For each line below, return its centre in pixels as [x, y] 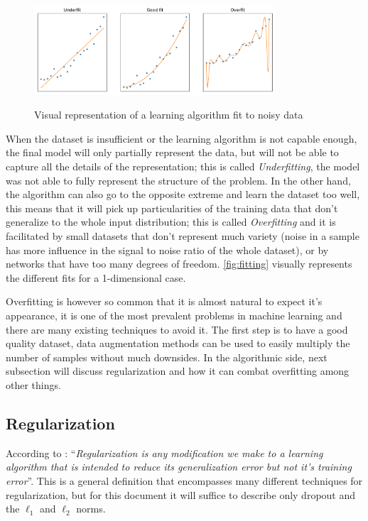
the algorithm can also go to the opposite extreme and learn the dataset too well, [183, 194]
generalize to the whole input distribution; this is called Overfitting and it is [171, 222]
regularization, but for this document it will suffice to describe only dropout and [181, 494]
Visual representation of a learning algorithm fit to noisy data [169, 115]
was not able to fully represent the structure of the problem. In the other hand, [178, 180]
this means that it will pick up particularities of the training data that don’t [172, 208]
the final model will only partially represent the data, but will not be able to [172, 152]
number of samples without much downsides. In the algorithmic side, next [167, 357]
